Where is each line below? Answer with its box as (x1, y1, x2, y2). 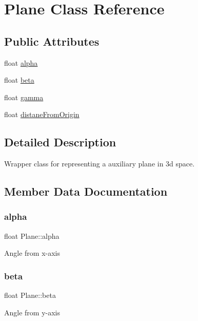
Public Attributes (4, 33, 100, 49)
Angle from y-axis (4, 307, 61, 317)
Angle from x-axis (4, 248, 61, 258)
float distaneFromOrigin (4, 109, 80, 120)
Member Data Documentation (4, 183, 168, 199)
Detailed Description (4, 134, 116, 150)
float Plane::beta (4, 290, 56, 300)
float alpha (4, 57, 38, 68)
